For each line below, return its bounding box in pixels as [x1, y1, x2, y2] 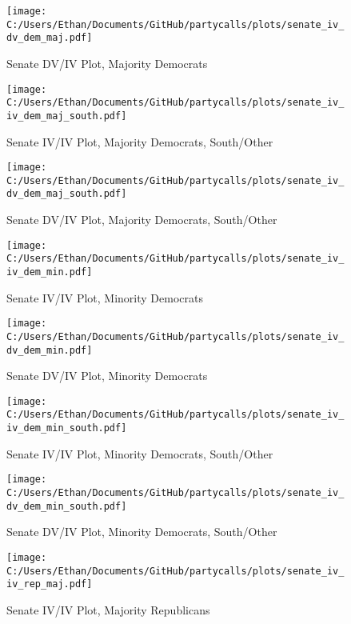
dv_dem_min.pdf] [6, 344, 93, 356]
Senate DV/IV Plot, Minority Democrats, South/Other [6, 523, 277, 540]
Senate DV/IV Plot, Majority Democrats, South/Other [6, 211, 277, 228]
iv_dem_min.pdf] [6, 266, 93, 278]
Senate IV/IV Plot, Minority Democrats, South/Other [6, 445, 273, 462]
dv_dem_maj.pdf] [6, 32, 93, 44]
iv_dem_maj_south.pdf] [6, 110, 127, 122]
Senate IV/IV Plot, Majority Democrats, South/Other [6, 133, 273, 150]
